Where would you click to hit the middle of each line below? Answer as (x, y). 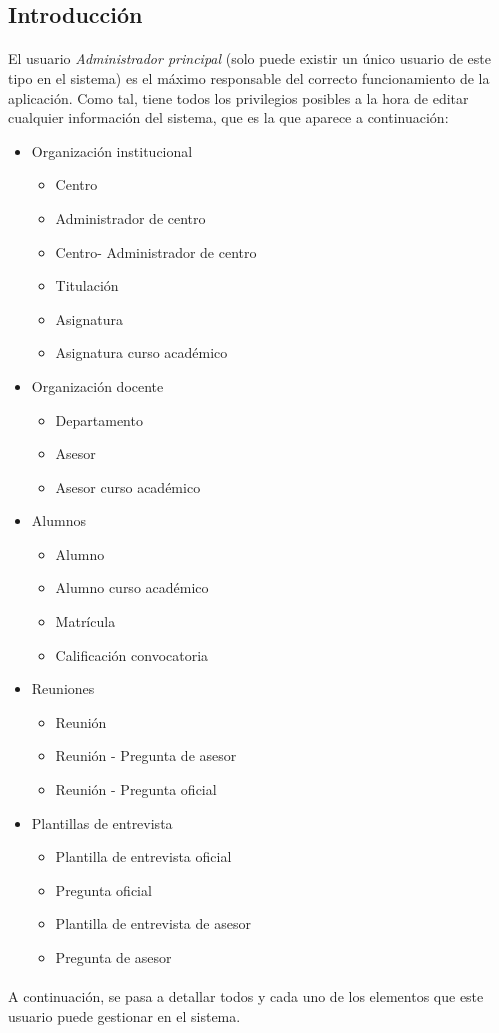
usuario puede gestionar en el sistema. (124, 1015)
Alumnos (58, 520)
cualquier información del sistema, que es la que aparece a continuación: (228, 117)
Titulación (87, 285)
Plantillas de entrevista (102, 822)
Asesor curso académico (128, 486)
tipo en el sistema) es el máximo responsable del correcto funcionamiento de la (249, 77)
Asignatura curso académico (141, 352)
